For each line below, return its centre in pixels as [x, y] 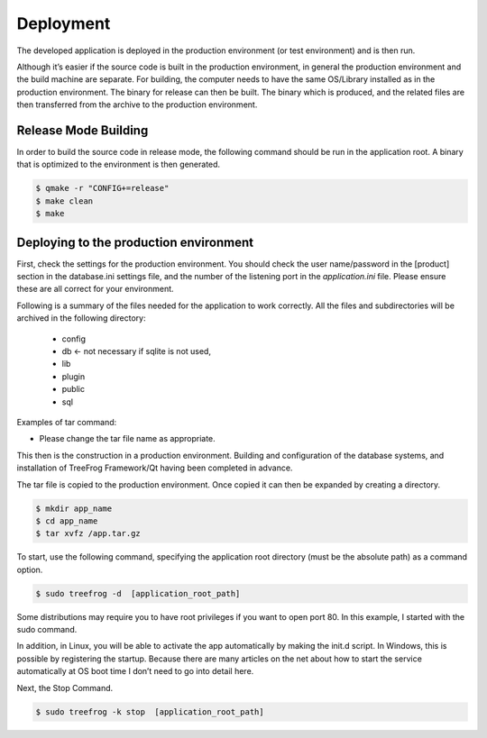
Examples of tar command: [67, 422]
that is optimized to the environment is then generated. [119, 164]
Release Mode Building [83, 130]
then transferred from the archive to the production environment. [137, 105]
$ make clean [64, 201]
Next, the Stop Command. [65, 688]
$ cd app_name [67, 521]
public [74, 389]
